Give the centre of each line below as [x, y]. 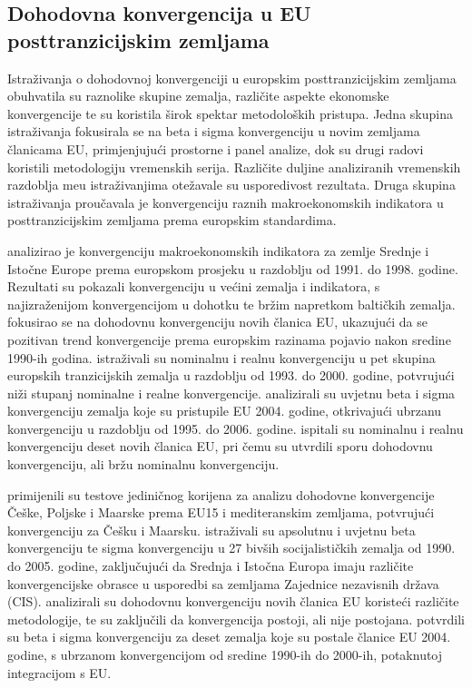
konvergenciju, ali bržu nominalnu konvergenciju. [143, 464]
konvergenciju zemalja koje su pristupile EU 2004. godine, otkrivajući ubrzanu [225, 411]
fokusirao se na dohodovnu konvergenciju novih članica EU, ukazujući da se [217, 322]
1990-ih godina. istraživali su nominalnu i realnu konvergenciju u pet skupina [221, 357]
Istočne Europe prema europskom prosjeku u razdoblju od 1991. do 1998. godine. [233, 268]
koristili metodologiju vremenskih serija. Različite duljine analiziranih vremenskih [234, 167]
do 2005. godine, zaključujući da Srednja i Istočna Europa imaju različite [211, 566]
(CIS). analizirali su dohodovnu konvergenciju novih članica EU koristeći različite [233, 601]
